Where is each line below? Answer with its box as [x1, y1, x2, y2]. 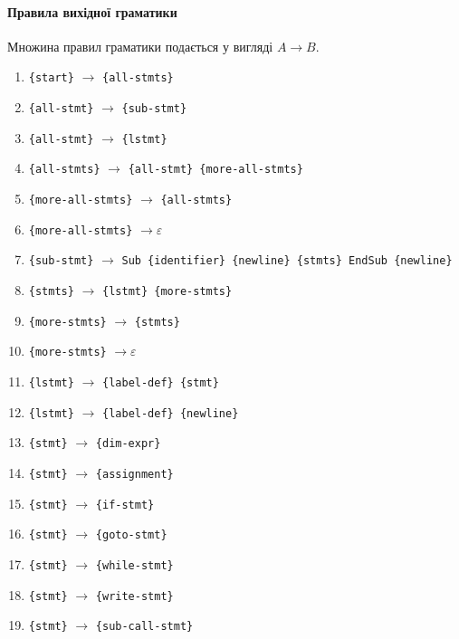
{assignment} [95, 467, 174, 481]
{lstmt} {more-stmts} [102, 284, 233, 298]
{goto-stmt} [95, 529, 167, 542]
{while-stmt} [95, 558, 174, 572]
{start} [28, 72, 74, 85]
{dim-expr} [95, 437, 161, 451]
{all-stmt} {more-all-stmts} [128, 163, 303, 176]
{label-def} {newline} [102, 406, 239, 420]
